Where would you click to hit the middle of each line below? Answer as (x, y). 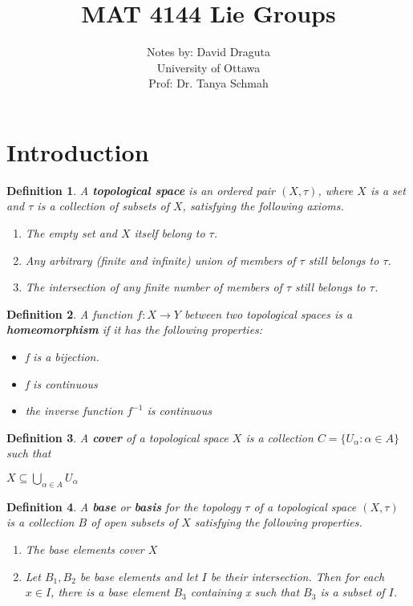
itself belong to (170, 233)
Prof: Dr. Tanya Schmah (209, 83)
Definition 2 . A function (70, 313)
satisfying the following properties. (278, 522)
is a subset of (352, 592)
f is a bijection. (62, 356)
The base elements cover (85, 549)
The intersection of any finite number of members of (154, 287)
